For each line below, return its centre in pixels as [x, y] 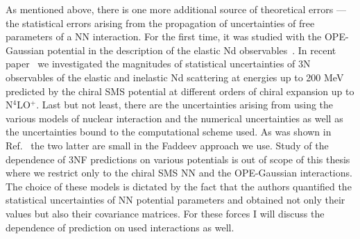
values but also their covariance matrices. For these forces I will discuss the [165, 213]
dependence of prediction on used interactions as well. [120, 227]
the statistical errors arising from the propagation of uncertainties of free [160, 23]
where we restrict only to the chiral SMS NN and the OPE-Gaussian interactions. [179, 173]
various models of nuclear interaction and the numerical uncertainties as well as [174, 118]
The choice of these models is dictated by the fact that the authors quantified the [179, 186]
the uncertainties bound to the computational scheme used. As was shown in [169, 132]
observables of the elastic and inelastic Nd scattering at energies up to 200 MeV [175, 77]
